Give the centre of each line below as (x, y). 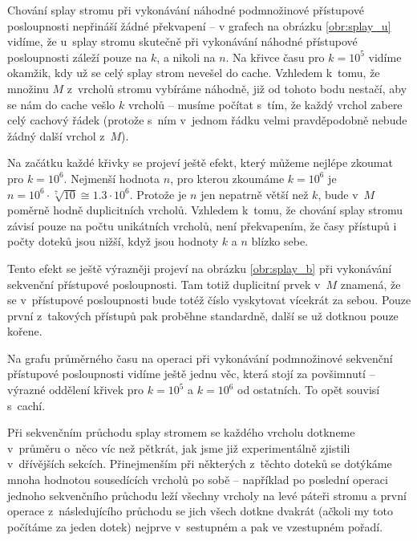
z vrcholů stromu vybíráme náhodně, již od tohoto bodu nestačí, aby (237, 88)
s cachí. (26, 405)
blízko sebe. (279, 241)
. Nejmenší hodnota (112, 178)
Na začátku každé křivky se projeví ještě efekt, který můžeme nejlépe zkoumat (200, 163)
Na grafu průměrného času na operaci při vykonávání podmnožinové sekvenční (200, 358)
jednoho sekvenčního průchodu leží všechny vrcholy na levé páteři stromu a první (207, 495)
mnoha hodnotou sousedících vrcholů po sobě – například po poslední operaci (198, 480)
